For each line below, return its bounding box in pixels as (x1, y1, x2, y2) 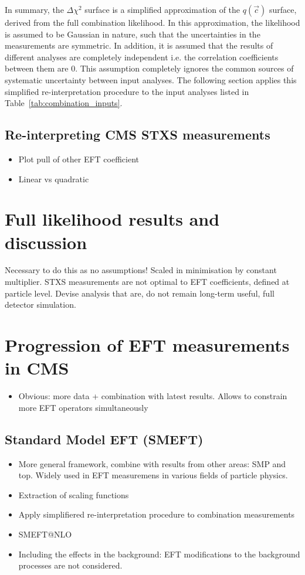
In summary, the (5, 4, 64, 15)
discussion (5, 230, 87, 254)
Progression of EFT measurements (5, 333, 290, 357)
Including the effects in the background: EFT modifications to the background (18, 547, 300, 560)
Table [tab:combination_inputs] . (5, 97, 123, 109)
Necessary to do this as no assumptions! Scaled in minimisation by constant (5, 264, 277, 276)
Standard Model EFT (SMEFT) (5, 430, 204, 448)
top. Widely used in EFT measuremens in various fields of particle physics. (18, 469, 288, 481)
